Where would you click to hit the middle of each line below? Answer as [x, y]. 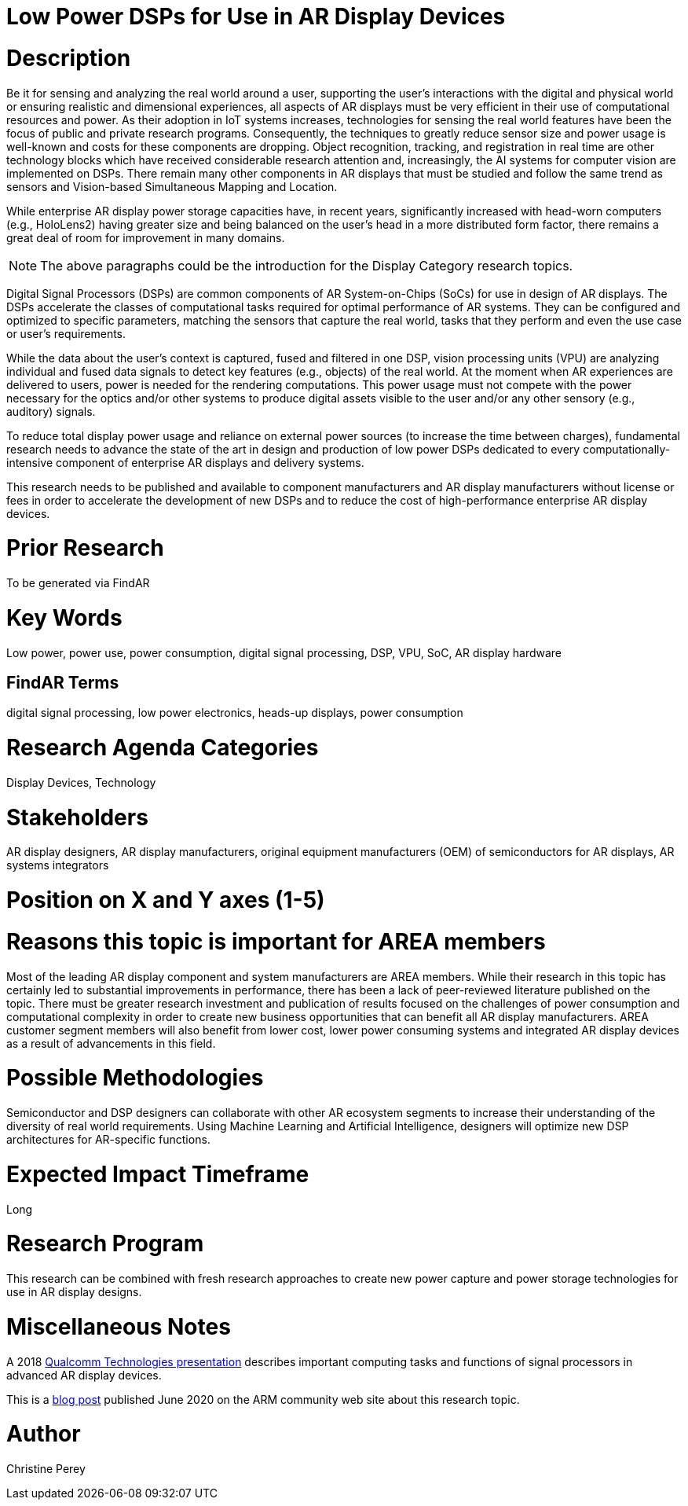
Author [44, 1434]
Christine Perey [46, 1469]
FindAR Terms [63, 682]
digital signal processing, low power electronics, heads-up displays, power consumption [235, 713]
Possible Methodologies [135, 1078]
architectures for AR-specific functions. [108, 1140]
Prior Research [85, 548]
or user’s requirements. [66, 333]
